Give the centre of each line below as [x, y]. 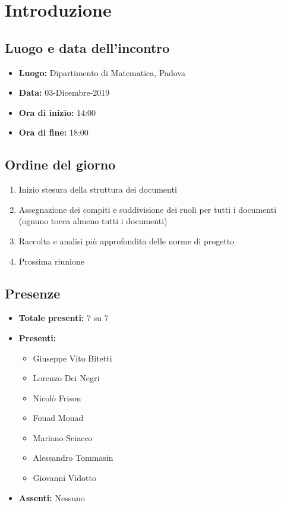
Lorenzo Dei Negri [66, 378]
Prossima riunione [51, 261]
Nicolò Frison [57, 397]
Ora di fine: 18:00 [53, 132]
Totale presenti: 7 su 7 [64, 318]
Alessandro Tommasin [73, 458]
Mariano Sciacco [63, 437]
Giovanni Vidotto [64, 478]
